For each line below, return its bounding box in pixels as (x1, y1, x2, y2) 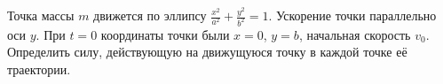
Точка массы (7, 6, 75, 24)
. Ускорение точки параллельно (268, 6, 437, 24)
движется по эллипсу (93, 6, 207, 24)
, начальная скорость (298, 25, 411, 43)
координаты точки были (100, 25, 230, 43)
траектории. (7, 60, 71, 79)
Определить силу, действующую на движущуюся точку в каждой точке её (7, 42, 407, 61)
